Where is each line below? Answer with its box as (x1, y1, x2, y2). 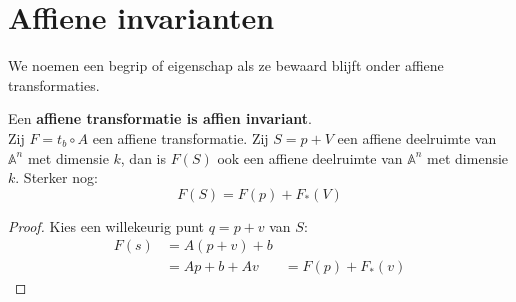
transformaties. (8, 74, 100, 95)
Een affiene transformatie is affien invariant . (8, 108, 312, 129)
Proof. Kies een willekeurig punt (8, 215, 205, 236)
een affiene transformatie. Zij (92, 127, 269, 148)
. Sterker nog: (15, 167, 98, 188)
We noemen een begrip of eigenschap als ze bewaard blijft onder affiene (8, 55, 444, 76)
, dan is (120, 147, 167, 168)
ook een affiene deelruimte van (217, 147, 403, 168)
